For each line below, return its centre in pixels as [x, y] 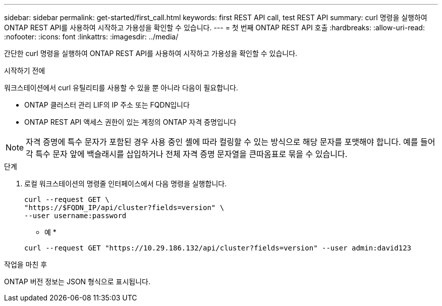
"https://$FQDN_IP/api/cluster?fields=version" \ [124, 208]
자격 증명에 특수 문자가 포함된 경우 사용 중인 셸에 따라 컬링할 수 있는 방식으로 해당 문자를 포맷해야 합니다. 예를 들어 [231, 142]
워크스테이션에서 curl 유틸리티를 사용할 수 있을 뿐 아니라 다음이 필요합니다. [121, 88]
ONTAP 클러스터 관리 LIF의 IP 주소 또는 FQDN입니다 [107, 105]
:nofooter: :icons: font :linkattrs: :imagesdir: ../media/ [91, 37]
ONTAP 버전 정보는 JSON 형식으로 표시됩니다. [77, 282]
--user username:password [75, 216]
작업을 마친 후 [26, 264]
